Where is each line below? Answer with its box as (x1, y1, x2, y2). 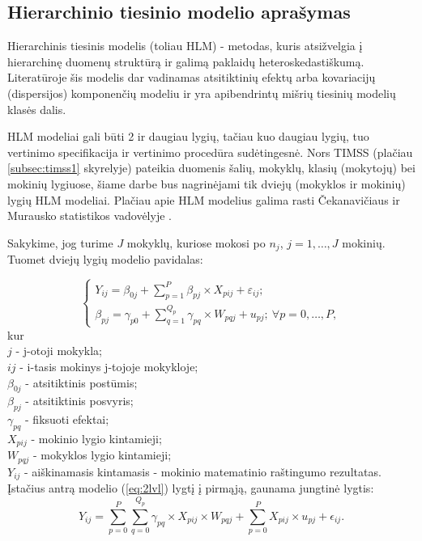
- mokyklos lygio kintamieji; (33, 446, 172, 463)
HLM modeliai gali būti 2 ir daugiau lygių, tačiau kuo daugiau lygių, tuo (7, 128, 369, 145)
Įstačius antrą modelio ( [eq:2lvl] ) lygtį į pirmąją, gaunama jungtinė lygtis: (7, 480, 374, 497)
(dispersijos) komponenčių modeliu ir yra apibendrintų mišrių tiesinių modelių (7, 84, 396, 101)
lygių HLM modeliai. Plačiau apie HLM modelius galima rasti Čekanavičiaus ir (7, 191, 400, 208)
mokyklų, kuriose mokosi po (126, 234, 266, 251)
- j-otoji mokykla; (15, 342, 103, 359)
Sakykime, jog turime (7, 234, 113, 251)
